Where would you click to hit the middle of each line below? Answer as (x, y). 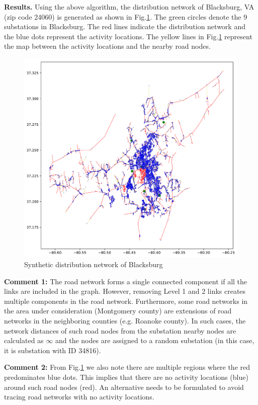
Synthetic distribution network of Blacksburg (94, 264)
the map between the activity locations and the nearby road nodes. (107, 46)
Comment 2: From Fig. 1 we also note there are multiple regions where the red (127, 367)
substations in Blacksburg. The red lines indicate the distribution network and (125, 26)
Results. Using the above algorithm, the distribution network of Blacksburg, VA (129, 7)
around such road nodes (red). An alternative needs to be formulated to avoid (124, 387)
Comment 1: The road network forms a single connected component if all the (126, 281)
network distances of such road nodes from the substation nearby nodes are (120, 330)
